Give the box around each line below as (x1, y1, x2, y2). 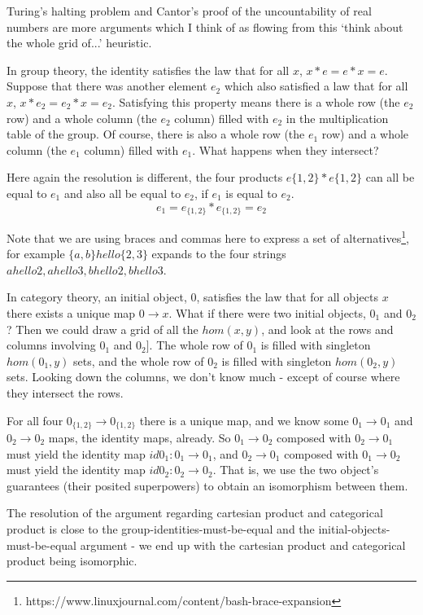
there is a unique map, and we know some (139, 411, 349, 428)
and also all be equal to (63, 184, 181, 201)
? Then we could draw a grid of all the (7, 320, 198, 337)
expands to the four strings (151, 245, 286, 262)
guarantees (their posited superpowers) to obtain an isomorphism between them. (7, 477, 408, 494)
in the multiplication (286, 109, 389, 126)
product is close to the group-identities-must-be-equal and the (7, 521, 315, 537)
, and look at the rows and (261, 320, 394, 337)
